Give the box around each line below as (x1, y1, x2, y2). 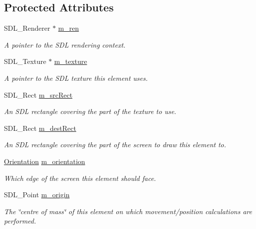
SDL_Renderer (4, 23, 51, 33)
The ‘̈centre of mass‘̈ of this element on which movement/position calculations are (4, 206, 252, 216)
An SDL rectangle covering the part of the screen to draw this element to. (4, 139, 226, 150)
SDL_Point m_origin (4, 189, 70, 200)
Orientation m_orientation (4, 156, 85, 166)
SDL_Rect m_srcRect (4, 89, 73, 100)
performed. (4, 216, 36, 226)
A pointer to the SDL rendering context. (4, 39, 126, 50)
